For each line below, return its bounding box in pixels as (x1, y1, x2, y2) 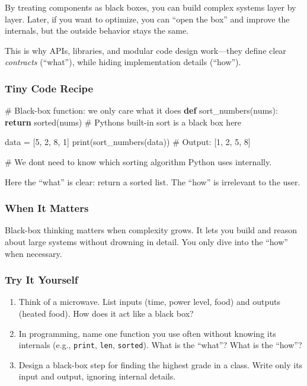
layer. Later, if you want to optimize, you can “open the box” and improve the (5, 12, 290, 25)
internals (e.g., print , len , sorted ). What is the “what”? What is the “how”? (18, 339, 302, 351)
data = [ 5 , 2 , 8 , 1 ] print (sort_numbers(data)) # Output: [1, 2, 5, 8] (5, 136, 251, 148)
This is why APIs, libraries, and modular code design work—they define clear (5, 44, 286, 56)
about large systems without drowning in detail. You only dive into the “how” (5, 235, 288, 247)
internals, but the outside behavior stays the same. (5, 24, 189, 37)
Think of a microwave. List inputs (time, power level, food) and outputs (18, 295, 280, 308)
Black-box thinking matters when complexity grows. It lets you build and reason (5, 224, 297, 236)
